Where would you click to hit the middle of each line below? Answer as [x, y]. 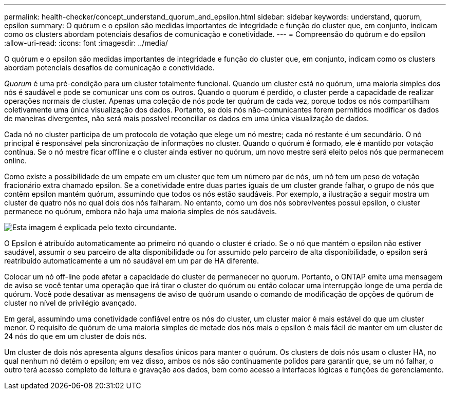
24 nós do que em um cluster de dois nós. [76, 336]
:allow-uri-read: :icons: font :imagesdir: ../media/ [86, 43]
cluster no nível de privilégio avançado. [70, 303]
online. [15, 161]
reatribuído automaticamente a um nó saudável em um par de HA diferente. [132, 261]
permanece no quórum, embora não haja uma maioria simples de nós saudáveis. [141, 211]
